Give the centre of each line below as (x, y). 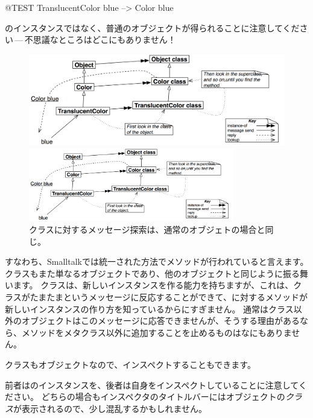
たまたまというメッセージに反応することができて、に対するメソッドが (169, 296)
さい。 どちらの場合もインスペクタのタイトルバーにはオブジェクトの (149, 397)
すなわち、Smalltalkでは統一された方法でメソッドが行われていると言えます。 (157, 261)
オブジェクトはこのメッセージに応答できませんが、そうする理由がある (161, 321)
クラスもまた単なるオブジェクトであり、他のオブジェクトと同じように (144, 273)
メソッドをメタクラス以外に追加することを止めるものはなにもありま (156, 332)
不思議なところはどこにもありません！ (100, 40)
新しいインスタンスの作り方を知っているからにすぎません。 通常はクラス (149, 309)
